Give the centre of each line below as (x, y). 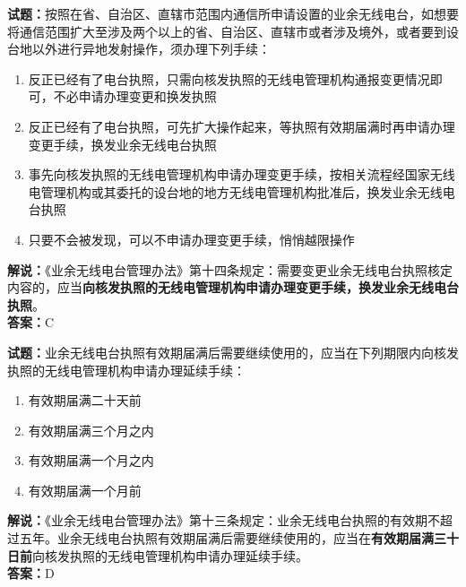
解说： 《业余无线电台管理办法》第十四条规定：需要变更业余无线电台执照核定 (230, 269)
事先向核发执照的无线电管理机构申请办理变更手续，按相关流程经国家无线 (242, 174)
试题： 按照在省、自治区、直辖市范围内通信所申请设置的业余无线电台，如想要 (233, 13)
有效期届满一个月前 (85, 490)
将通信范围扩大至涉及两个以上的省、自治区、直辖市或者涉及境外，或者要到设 (233, 31)
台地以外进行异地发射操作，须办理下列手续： (139, 49)
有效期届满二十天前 (85, 400)
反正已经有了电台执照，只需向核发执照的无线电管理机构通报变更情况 (229, 78)
